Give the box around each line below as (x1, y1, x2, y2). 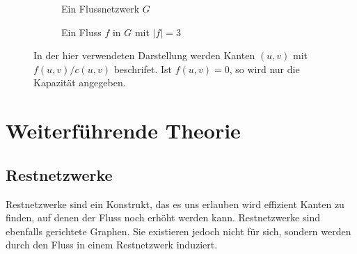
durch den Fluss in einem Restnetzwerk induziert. (6, 237, 218, 252)
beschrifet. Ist (113, 61, 173, 76)
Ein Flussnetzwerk (61, 1, 140, 15)
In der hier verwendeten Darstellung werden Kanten (33, 48, 255, 63)
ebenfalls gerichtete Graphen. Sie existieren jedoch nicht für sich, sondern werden (6, 223, 351, 238)
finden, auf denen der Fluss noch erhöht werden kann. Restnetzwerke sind (6, 210, 320, 225)
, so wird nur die (229, 61, 300, 76)
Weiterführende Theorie (6, 116, 241, 145)
